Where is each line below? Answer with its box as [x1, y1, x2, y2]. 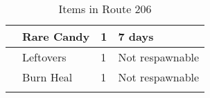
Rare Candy [22, 28, 90, 44]
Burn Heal [22, 69, 73, 85]
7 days [118, 28, 154, 44]
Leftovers [22, 49, 67, 65]
